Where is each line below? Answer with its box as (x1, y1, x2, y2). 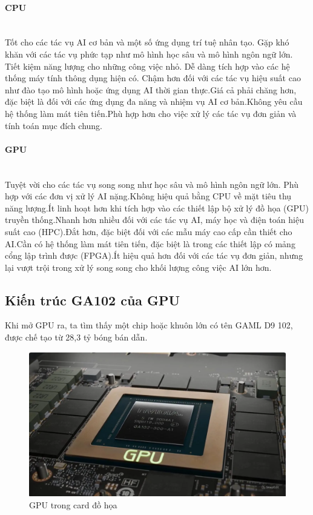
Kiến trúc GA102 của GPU (5, 290, 180, 309)
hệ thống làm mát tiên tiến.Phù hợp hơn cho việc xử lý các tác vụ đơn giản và (5, 107, 297, 119)
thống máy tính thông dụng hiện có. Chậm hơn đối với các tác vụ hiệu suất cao (5, 71, 301, 84)
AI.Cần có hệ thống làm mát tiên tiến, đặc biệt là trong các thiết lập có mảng (5, 237, 295, 250)
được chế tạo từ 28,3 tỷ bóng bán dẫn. (5, 331, 148, 344)
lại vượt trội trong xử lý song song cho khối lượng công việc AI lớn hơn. (5, 261, 272, 273)
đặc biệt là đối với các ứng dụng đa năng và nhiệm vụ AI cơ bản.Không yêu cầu (5, 95, 303, 108)
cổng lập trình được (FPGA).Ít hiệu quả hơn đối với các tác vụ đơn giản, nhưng (5, 249, 303, 262)
